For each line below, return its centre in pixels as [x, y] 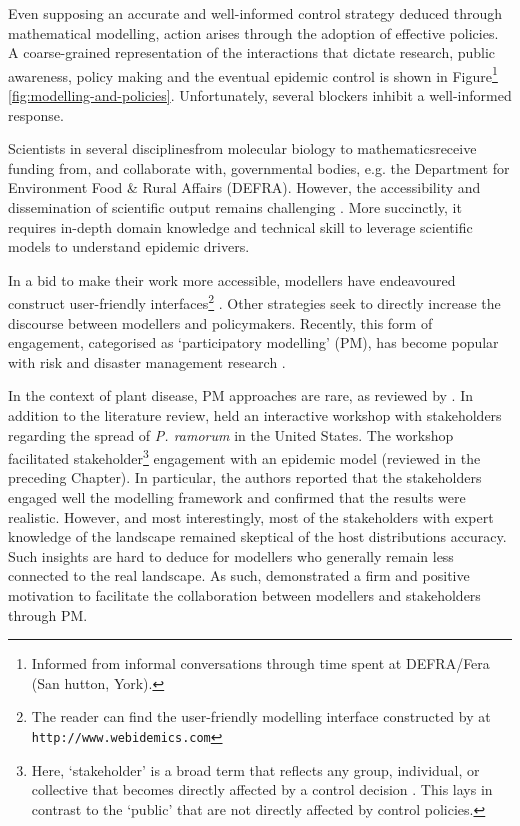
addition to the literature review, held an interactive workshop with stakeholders [255, 415]
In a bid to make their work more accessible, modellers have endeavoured [232, 279]
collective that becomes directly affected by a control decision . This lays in [262, 789]
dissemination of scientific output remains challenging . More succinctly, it [235, 207]
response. [36, 114]
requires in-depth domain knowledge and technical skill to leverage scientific [240, 226]
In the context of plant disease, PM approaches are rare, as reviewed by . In [241, 395]
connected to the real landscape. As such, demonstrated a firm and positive [239, 575]
